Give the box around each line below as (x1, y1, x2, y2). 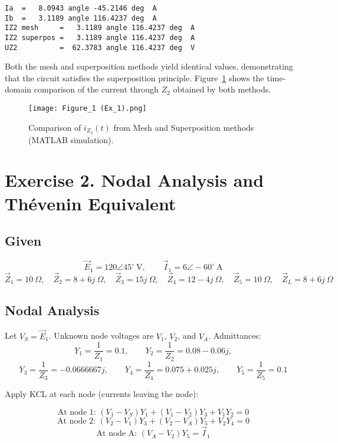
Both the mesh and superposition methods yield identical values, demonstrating (5, 60, 293, 72)
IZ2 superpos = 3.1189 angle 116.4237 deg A (5, 33, 195, 42)
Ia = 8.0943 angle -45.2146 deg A (5, 4, 157, 12)
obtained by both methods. (173, 83, 271, 95)
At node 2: (57, 416, 96, 425)
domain (5, 83, 32, 95)
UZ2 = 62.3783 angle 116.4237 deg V (5, 43, 195, 52)
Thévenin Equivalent (5, 191, 176, 215)
